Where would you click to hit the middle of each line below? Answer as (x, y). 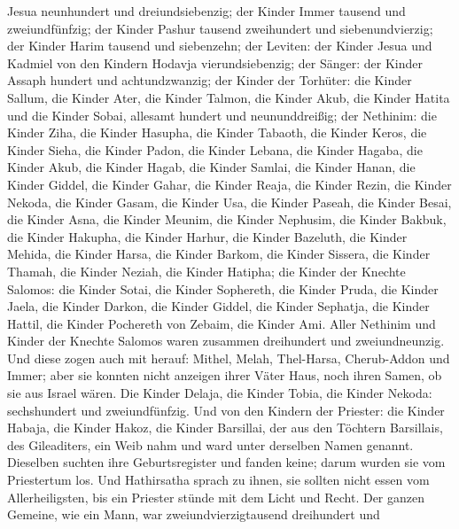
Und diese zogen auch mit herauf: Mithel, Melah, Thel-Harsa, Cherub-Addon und (229, 358)
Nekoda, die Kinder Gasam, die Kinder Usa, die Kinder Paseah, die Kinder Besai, (229, 202)
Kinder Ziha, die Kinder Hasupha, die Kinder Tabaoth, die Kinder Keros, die (217, 132)
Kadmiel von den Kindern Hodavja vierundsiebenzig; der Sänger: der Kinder (215, 62)
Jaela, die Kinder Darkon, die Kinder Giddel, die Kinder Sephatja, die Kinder (218, 306)
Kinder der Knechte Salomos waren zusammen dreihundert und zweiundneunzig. (226, 341)
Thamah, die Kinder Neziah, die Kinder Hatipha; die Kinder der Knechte (206, 271)
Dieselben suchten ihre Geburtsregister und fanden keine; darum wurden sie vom (226, 462)
